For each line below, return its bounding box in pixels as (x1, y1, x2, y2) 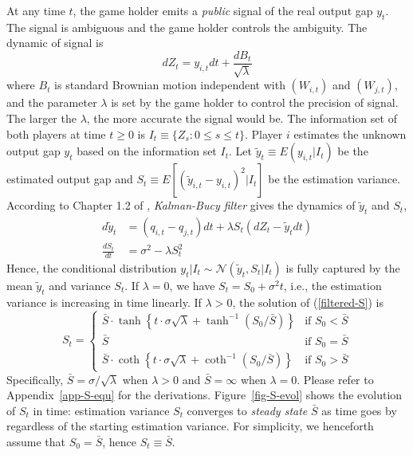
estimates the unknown (293, 125, 407, 142)
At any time (6, 2, 65, 18)
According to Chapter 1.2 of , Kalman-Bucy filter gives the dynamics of (6, 197, 356, 214)
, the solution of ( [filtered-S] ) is (232, 293, 384, 310)
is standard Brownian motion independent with (54, 76, 285, 93)
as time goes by (321, 402, 397, 418)
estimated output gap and (6, 171, 133, 187)
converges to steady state (187, 402, 308, 418)
